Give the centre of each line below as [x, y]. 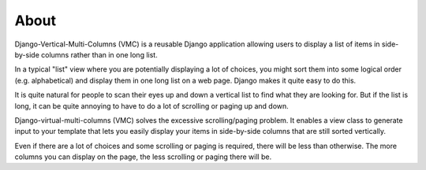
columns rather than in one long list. [99, 54]
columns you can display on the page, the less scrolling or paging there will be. [143, 157]
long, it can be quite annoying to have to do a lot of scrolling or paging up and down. [152, 105]
